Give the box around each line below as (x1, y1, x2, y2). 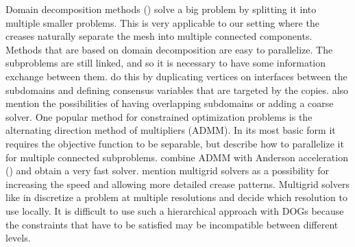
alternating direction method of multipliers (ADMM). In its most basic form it (5, 123, 336, 137)
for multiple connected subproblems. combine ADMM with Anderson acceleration (5, 150, 348, 164)
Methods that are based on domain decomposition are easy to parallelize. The (5, 42, 333, 56)
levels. (5, 231, 31, 245)
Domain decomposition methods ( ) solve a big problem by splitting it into (5, 2, 317, 16)
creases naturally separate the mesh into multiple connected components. (5, 29, 313, 43)
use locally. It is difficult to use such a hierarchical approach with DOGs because (5, 203, 344, 217)
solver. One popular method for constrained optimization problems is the (5, 109, 313, 123)
